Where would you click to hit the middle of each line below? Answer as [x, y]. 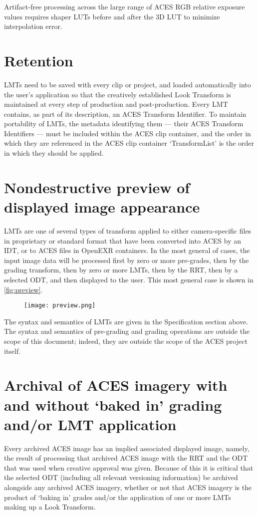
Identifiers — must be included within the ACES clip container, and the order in [128, 133]
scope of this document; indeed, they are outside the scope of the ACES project [126, 341]
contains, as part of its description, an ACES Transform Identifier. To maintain [125, 114]
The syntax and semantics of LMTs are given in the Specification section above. [126, 321]
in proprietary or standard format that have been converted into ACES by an [123, 240]
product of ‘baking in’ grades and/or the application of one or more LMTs [118, 497]
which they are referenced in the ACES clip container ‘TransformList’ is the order [129, 143]
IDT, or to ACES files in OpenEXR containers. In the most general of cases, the [127, 250]
